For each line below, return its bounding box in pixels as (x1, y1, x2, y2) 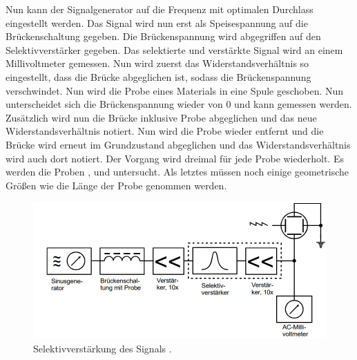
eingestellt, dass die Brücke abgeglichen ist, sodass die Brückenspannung (6, 69, 311, 84)
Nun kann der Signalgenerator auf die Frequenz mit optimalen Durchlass (6, 2, 313, 16)
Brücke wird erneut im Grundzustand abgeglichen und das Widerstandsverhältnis (6, 137, 351, 151)
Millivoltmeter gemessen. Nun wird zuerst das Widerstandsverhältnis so (6, 56, 309, 70)
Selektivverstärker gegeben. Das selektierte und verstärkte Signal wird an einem (6, 42, 343, 57)
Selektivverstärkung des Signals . (33, 341, 172, 355)
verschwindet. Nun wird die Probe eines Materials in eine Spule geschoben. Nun (6, 83, 344, 97)
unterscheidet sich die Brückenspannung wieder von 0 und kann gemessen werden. (6, 97, 352, 111)
